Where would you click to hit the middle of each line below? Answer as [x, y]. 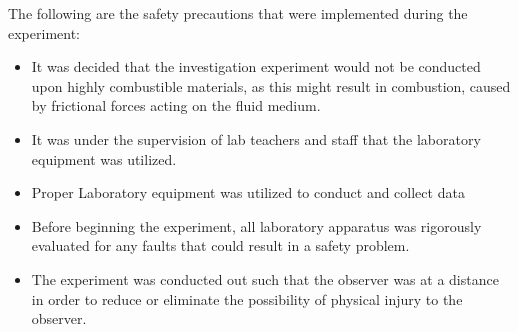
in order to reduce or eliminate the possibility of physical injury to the [247, 298]
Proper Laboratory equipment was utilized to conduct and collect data [248, 192]
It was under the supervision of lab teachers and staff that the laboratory [256, 138]
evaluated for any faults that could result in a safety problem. [220, 245]
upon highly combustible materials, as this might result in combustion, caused [271, 85]
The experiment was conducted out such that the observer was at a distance [265, 278]
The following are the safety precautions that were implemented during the [238, 13]
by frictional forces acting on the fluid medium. [176, 105]
